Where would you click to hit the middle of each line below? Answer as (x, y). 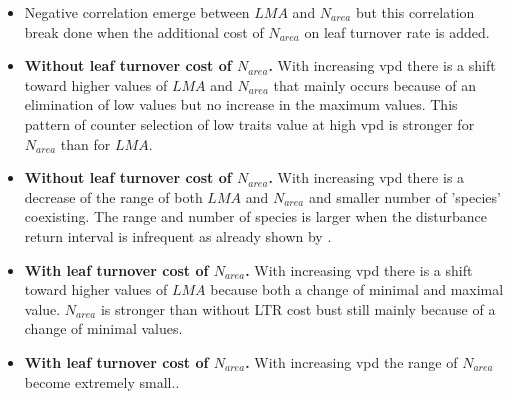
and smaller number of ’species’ (404, 196)
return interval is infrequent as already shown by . (178, 235)
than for (85, 143)
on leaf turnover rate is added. (397, 31)
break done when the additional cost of (144, 31)
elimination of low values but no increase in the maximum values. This (241, 104)
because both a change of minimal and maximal (357, 289)
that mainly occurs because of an (374, 84)
